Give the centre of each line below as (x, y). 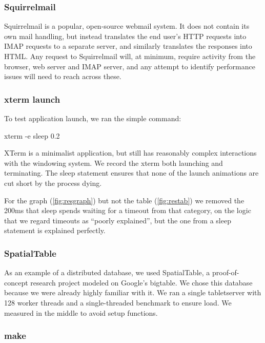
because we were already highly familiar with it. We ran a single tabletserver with (133, 292)
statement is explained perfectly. (55, 230)
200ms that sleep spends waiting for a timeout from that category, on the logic (128, 210)
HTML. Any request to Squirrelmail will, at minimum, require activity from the (130, 56)
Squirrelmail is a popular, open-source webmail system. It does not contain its (127, 26)
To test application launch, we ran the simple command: (93, 118)
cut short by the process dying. (53, 183)
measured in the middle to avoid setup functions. (81, 312)
